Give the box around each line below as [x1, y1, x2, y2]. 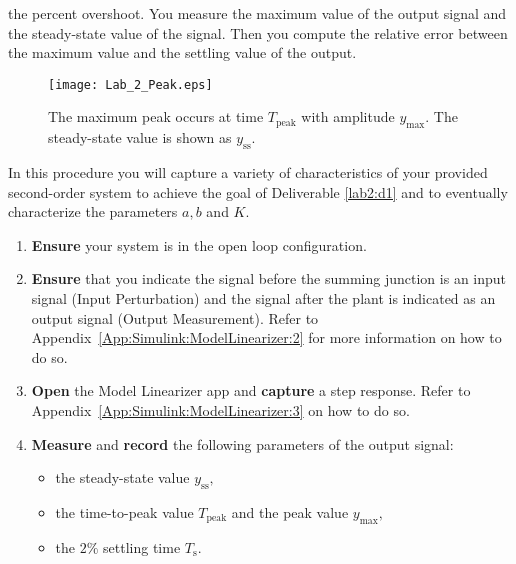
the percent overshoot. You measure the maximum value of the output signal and [8, 3, 507, 23]
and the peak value [231, 501, 349, 522]
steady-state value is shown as [48, 127, 232, 148]
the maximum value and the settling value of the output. [8, 42, 357, 63]
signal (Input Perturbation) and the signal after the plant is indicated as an [31, 288, 496, 308]
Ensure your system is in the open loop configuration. [31, 234, 367, 255]
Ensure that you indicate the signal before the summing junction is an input [31, 268, 507, 289]
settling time [103, 536, 181, 557]
